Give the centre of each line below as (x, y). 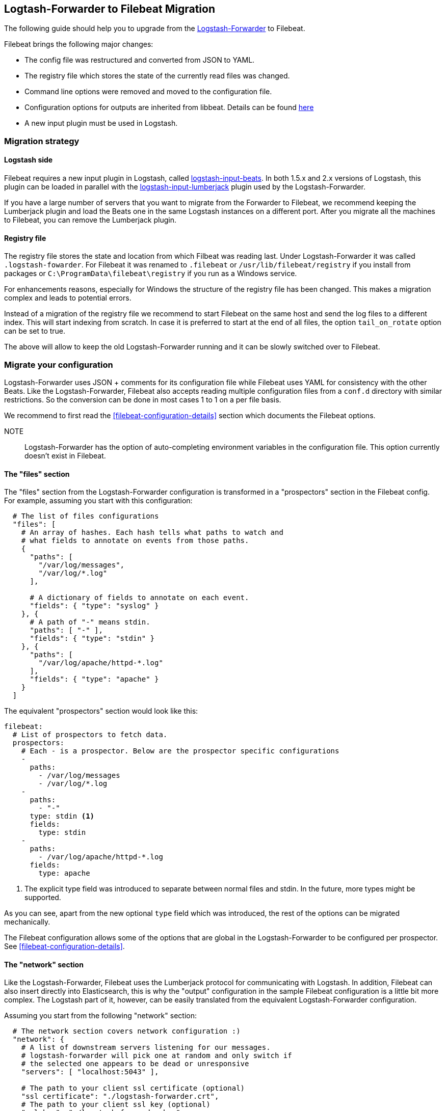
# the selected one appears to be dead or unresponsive (135, 1064)
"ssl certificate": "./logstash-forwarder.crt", (120, 1096)
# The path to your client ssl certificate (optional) (133, 1088)
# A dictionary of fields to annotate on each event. (139, 598)
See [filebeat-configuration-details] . (64, 946)
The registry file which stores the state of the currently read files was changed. (157, 76)
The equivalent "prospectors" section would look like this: (101, 711)
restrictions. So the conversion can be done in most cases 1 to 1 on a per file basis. (143, 399)
